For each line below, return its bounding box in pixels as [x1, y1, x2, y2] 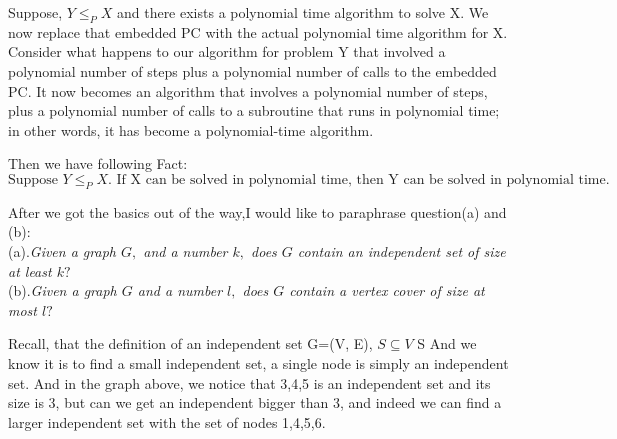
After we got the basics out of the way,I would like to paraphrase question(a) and [8, 201, 507, 222]
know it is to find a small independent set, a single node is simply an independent [8, 352, 509, 373]
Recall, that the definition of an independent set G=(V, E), [8, 333, 373, 354]
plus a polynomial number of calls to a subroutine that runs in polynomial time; [8, 100, 500, 121]
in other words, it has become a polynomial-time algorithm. [8, 119, 374, 140]
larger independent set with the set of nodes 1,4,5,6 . [8, 411, 326, 432]
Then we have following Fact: [8, 153, 188, 174]
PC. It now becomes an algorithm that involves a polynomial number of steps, [8, 80, 488, 101]
